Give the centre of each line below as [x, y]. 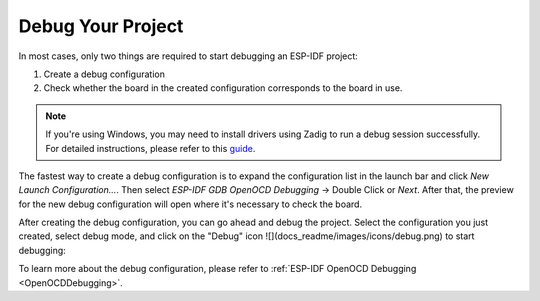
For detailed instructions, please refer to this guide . [150, 148]
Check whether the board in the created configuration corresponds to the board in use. [223, 88]
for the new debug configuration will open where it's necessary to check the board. [190, 204]
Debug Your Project [101, 26]
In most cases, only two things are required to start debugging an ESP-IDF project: [188, 56]
